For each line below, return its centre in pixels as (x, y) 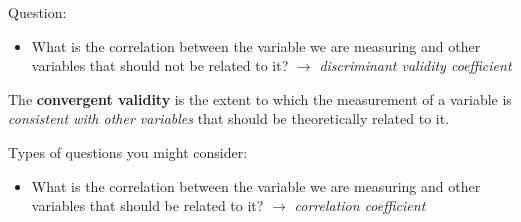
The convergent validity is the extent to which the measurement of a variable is (260, 98)
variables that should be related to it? (147, 205)
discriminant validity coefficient (415, 65)
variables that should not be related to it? (160, 65)
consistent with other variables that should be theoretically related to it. (229, 118)
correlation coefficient (360, 205)
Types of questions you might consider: (128, 151)
